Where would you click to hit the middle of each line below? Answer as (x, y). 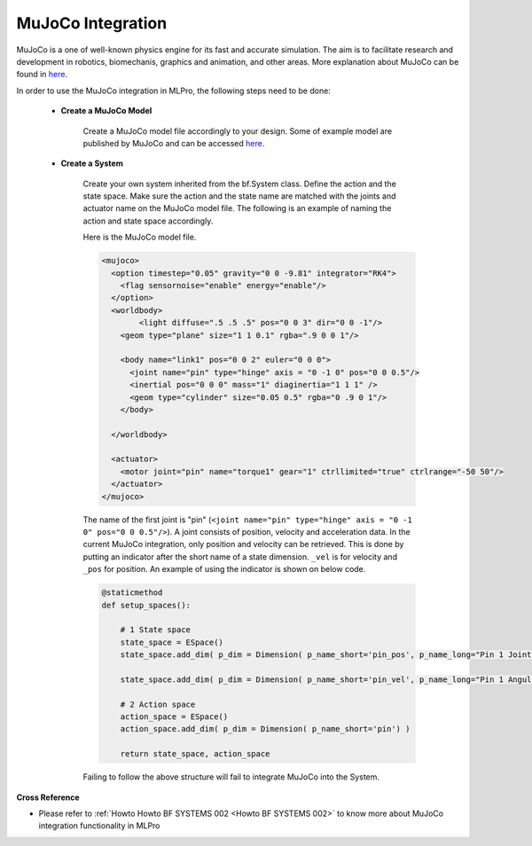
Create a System (92, 163)
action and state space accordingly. (148, 221)
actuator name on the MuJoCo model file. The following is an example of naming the (237, 208)
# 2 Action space (158, 704)
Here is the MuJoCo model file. (140, 237)
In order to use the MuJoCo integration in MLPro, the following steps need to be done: (174, 90)
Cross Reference (48, 797)
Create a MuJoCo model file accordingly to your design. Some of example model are (238, 131)
